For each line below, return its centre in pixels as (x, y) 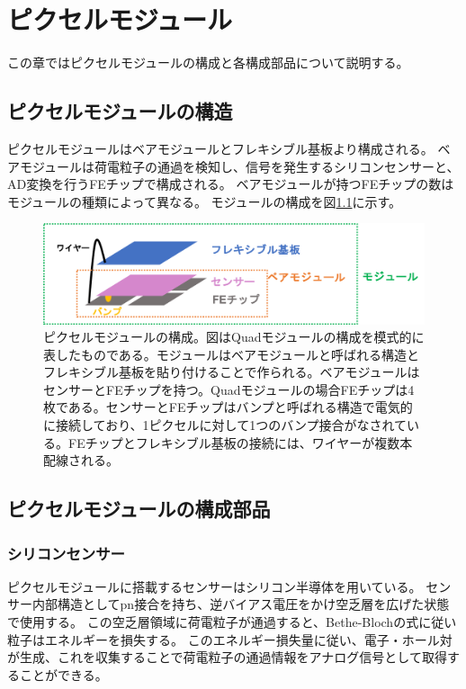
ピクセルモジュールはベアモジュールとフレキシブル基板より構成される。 (220, 148)
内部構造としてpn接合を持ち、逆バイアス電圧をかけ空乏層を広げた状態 (241, 604)
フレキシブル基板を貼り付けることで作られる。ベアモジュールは (232, 372)
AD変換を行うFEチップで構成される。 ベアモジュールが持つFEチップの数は (231, 184)
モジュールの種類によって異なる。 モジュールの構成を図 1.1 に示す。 (205, 201)
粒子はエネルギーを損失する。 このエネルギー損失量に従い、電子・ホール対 (230, 639)
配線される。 (81, 460)
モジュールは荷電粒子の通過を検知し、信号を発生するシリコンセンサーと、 (239, 166)
